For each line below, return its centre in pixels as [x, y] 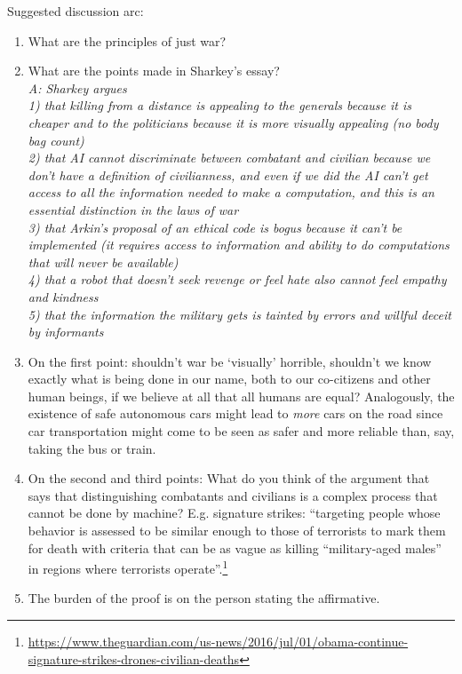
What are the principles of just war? [127, 40]
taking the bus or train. [92, 448]
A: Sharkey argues [77, 87]
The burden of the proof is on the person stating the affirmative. [204, 598]
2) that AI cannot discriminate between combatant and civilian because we [229, 158]
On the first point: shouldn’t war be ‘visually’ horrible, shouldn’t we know [230, 361]
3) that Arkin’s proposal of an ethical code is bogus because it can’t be [215, 227]
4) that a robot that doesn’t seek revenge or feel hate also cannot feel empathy [237, 279]
